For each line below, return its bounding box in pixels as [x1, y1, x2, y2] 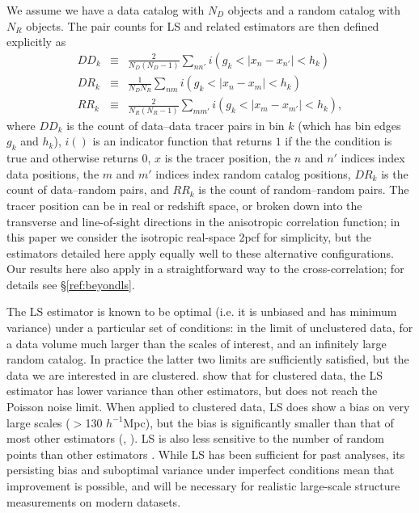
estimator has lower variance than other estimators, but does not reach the [6, 382, 378, 399]
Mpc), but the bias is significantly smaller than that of [123, 414, 394, 431]
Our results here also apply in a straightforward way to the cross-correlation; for [6, 260, 404, 277]
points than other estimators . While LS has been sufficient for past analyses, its [6, 445, 405, 462]
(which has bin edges [298, 116, 401, 133]
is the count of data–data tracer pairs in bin [66, 116, 285, 133]
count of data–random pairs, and [6, 181, 169, 198]
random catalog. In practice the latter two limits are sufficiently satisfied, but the [6, 351, 409, 368]
